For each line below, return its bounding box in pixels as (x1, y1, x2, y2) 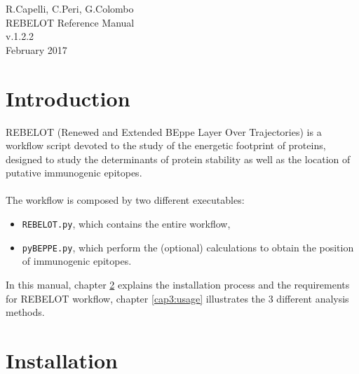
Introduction (6, 83, 130, 112)
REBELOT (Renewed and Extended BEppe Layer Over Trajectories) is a (6, 124, 322, 139)
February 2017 (6, 42, 67, 57)
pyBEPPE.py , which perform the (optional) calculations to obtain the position (22, 240, 354, 254)
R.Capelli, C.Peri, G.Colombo (6, 1, 134, 15)
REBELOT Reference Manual (6, 15, 135, 29)
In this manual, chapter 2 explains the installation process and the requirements (6, 277, 350, 291)
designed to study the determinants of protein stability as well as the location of (6, 151, 351, 166)
